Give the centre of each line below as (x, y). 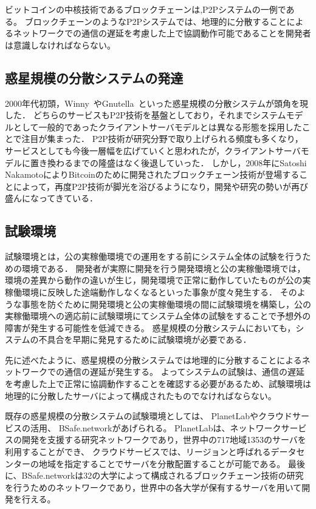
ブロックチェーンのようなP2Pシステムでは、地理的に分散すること (156, 21)
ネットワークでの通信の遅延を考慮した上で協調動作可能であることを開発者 (162, 33)
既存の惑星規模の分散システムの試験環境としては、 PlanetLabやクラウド (149, 416)
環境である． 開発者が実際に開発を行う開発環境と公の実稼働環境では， (163, 268)
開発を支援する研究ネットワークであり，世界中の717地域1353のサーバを (164, 440)
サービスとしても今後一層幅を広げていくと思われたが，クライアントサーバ (153, 150)
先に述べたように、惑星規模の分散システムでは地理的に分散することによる (153, 359)
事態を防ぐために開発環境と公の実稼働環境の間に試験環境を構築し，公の (166, 304)
